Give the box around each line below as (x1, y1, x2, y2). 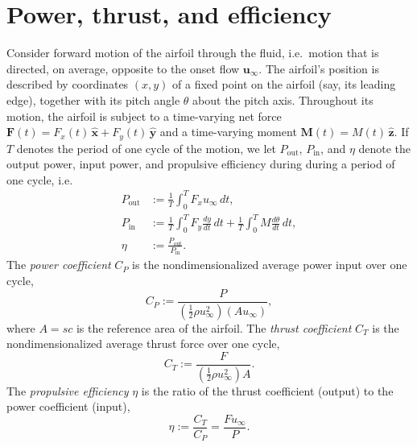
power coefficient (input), (6, 398, 130, 415)
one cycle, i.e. (6, 171, 73, 188)
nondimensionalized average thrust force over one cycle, (6, 335, 280, 352)
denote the (358, 139, 411, 156)
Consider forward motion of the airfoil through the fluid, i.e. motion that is (6, 44, 379, 61)
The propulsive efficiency (6, 382, 129, 399)
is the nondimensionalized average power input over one (132, 256, 407, 273)
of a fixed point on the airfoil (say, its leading (172, 76, 396, 93)
